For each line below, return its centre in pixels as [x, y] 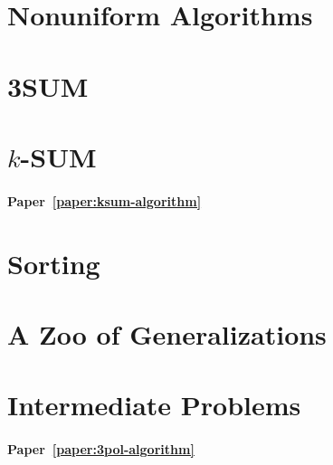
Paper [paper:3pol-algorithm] [101, 449]
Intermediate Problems [154, 405]
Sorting [54, 263]
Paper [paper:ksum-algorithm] [105, 200]
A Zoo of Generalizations [167, 333]
